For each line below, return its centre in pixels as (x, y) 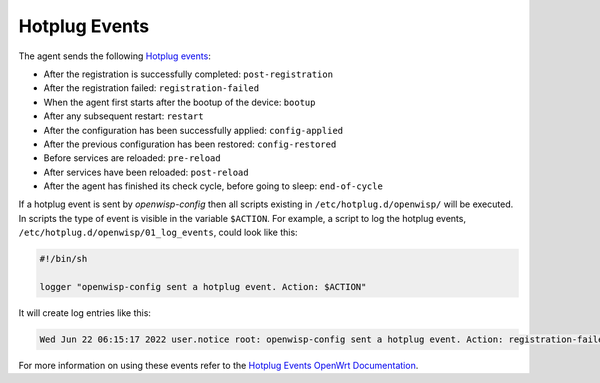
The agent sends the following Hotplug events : (115, 56)
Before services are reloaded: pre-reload (132, 158)
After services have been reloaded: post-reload (146, 172)
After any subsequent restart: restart (123, 116)
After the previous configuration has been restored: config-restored (190, 144)
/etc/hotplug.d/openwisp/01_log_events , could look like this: (158, 232)
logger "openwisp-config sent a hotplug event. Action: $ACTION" (203, 286)
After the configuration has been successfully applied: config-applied (193, 130)
